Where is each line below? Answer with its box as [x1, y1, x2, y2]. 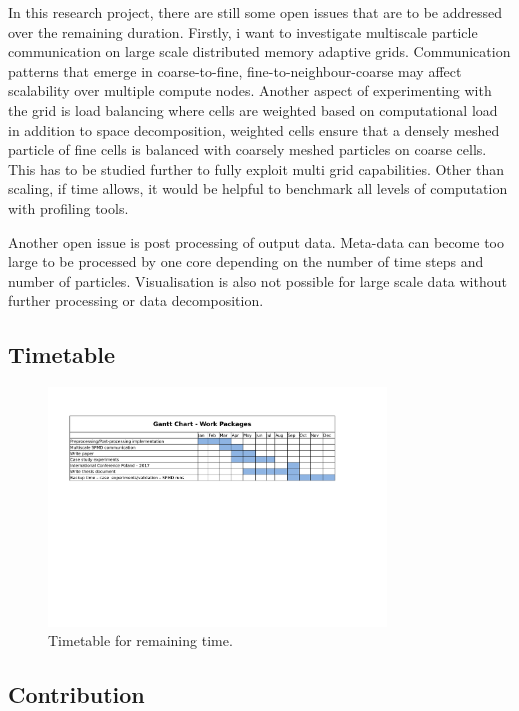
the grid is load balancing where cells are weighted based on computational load [8, 99, 498, 120]
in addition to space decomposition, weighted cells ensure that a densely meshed [8, 119, 500, 140]
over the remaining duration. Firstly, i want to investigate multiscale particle [8, 21, 478, 42]
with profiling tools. [8, 197, 129, 218]
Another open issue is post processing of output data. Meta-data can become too [8, 231, 504, 252]
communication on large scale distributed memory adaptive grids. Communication [8, 41, 511, 62]
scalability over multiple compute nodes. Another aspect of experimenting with [8, 80, 492, 101]
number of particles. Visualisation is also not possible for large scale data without [8, 270, 507, 291]
